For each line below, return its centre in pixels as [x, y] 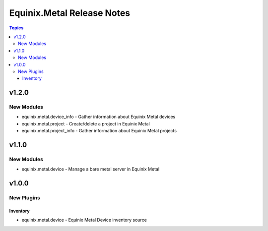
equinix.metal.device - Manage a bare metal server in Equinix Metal [91, 169]
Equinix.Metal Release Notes [70, 13]
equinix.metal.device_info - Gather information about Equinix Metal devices [99, 117]
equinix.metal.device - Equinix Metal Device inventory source [84, 220]
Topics [16, 28]
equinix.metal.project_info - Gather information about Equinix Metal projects [99, 131]
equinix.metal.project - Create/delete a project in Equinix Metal [86, 123]
